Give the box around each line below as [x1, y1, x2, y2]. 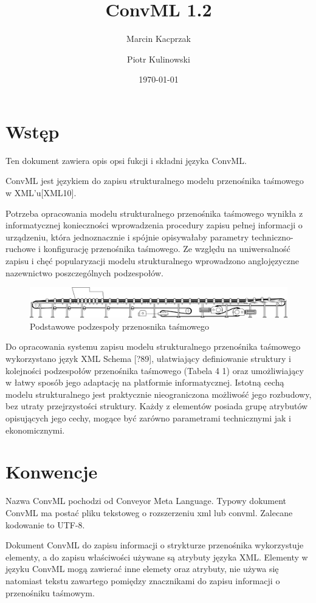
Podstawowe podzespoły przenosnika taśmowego [30, 319, 209, 332]
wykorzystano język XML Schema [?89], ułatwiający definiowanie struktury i [5, 352, 291, 365]
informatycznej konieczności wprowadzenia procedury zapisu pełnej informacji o [5, 219, 303, 231]
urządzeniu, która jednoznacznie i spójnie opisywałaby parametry [5, 230, 249, 243]
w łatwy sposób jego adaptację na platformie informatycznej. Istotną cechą [5, 376, 284, 389]
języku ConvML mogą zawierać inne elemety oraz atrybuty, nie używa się [5, 562, 279, 575]
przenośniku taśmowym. [5, 586, 95, 599]
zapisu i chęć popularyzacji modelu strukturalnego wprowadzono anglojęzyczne [5, 254, 299, 267]
